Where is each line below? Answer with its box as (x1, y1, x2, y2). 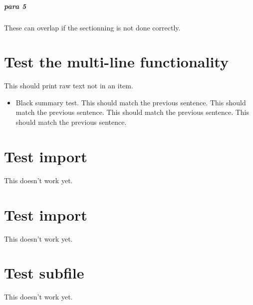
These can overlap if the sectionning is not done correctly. (4, 22, 181, 32)
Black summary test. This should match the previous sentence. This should (15, 97, 246, 107)
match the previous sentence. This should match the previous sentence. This (15, 107, 250, 117)
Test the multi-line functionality (4, 51, 229, 72)
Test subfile (4, 263, 84, 283)
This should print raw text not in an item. (4, 80, 133, 91)
